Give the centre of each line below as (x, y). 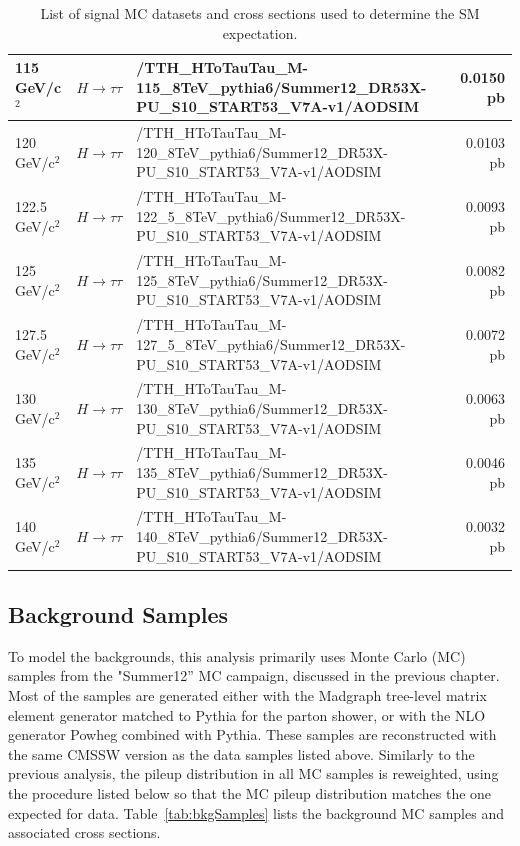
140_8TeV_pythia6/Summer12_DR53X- (262, 536)
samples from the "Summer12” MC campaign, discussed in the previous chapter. (254, 675)
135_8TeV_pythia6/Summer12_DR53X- (262, 471)
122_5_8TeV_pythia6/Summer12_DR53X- (271, 215)
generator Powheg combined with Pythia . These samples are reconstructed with (252, 734)
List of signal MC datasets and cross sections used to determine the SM (260, 13)
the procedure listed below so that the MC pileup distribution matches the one (250, 793)
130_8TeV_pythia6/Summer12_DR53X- (262, 407)
